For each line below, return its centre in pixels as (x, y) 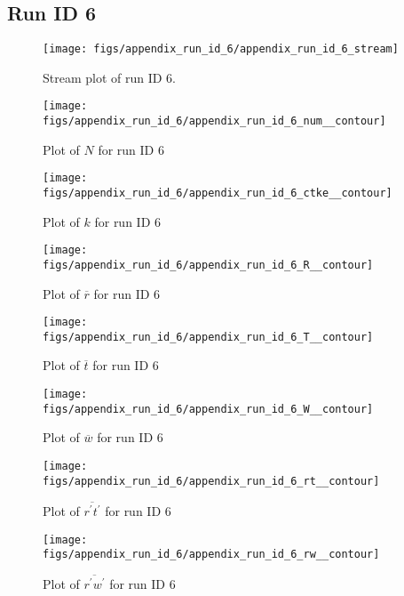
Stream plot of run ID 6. (110, 77)
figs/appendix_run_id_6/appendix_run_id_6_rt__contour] (211, 481)
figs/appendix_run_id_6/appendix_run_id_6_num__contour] (214, 121)
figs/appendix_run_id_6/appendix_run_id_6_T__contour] (208, 337)
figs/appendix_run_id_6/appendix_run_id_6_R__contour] (208, 265)
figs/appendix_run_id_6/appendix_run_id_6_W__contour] (208, 409)
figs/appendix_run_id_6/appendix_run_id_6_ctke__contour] (218, 193)
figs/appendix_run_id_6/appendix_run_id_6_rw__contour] (211, 555)
